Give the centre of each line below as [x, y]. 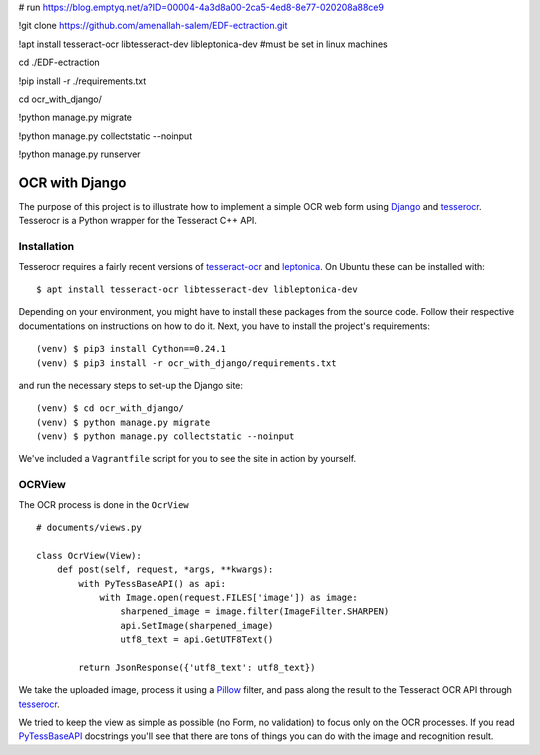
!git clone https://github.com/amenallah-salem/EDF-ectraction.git [153, 26]
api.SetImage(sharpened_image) [197, 625]
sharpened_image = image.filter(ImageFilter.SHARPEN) [255, 611]
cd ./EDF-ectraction [59, 62]
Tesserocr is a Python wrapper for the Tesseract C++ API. [137, 221]
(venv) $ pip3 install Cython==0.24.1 [131, 349]
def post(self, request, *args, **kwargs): [165, 569]
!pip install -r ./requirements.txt [82, 81]
